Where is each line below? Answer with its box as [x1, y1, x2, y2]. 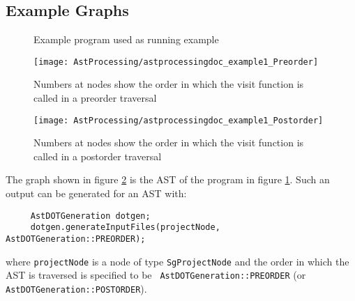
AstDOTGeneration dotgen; [30, 210, 151, 221]
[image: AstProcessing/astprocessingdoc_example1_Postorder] [33, 115, 324, 125]
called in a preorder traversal [33, 91, 157, 105]
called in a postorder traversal [33, 148, 162, 163]
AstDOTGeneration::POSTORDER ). [6, 281, 147, 295]
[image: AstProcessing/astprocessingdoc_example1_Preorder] [33, 56, 319, 67]
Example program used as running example [33, 32, 219, 47]
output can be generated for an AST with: [6, 186, 187, 201]
